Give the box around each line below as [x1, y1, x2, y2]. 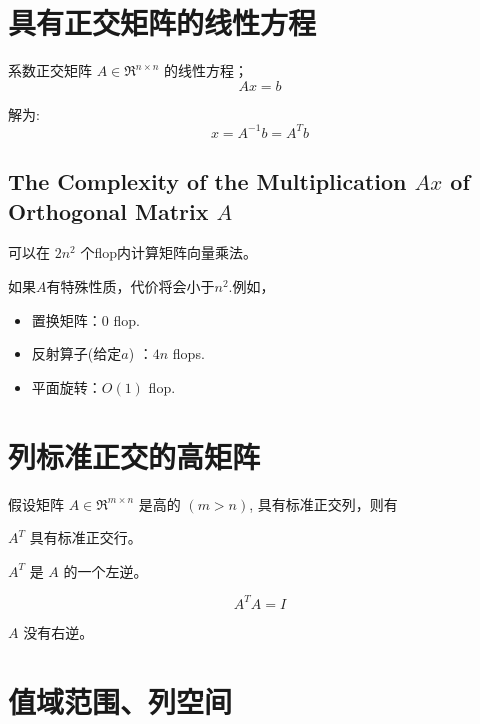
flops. [172, 343, 205, 364]
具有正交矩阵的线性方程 [8, 2, 317, 43]
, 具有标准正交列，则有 [249, 493, 398, 514]
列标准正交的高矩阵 [8, 435, 261, 476]
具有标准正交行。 [29, 527, 142, 548]
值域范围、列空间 [8, 680, 233, 721]
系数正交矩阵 [8, 60, 92, 81]
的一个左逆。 [63, 560, 148, 581]
